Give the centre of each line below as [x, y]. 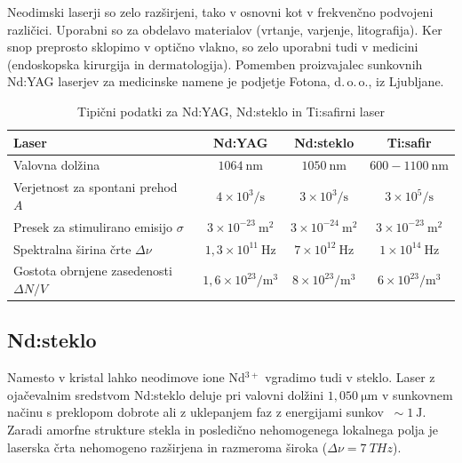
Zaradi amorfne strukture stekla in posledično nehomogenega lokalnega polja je [223, 430]
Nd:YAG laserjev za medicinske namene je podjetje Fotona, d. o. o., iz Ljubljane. [226, 81]
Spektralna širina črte [72, 248]
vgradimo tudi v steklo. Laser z [350, 377]
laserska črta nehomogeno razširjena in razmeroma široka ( [167, 447]
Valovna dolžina [57, 165]
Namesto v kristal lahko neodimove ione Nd [126, 377]
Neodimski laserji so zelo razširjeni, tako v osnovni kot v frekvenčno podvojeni [220, 12]
